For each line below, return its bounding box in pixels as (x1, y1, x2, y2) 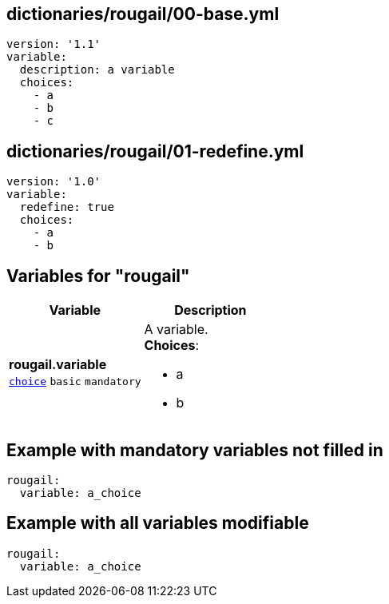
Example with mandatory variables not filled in (6, 439, 383, 460)
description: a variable (19, 63, 175, 77)
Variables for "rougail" (6, 265, 190, 286)
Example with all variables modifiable (6, 513, 309, 534)
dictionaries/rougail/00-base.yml (6, 4, 280, 24)
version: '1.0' (6, 175, 101, 189)
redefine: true (19, 201, 114, 214)
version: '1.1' (6, 38, 101, 51)
